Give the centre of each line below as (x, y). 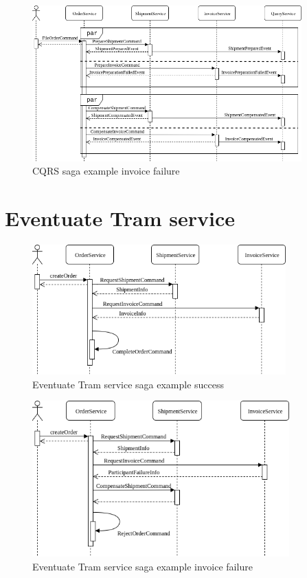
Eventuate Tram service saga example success (128, 384)
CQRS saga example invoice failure (106, 171)
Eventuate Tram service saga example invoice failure (143, 566)
